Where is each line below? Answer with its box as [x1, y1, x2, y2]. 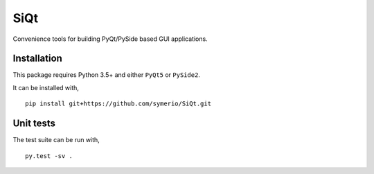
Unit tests [12, 118, 55, 130]
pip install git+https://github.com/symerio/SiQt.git [25, 100, 211, 107]
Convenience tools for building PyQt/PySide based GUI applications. [12, 35, 208, 43]
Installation [12, 53, 62, 64]
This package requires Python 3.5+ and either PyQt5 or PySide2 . [12, 71, 201, 79]
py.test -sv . [25, 152, 73, 159]
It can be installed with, [12, 83, 80, 92]
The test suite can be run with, [12, 136, 100, 144]
